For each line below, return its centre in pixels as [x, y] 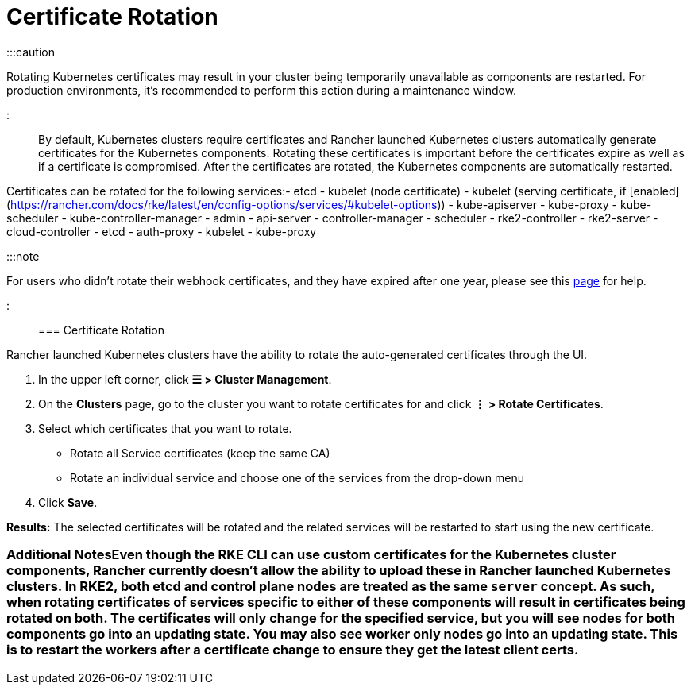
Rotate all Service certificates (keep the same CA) [200, 453]
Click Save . [68, 502]
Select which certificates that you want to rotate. [165, 428]
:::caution [31, 52]
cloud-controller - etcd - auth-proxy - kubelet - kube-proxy [162, 231]
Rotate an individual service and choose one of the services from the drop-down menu [297, 477]
